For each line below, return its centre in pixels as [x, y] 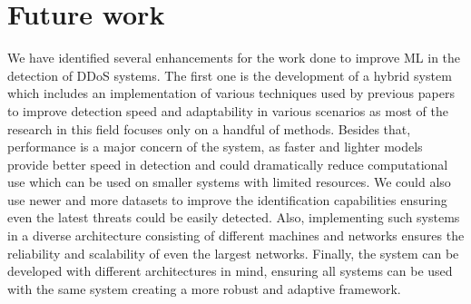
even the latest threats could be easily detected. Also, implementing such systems [234, 217]
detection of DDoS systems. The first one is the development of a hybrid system [230, 75]
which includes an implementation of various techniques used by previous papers [231, 93]
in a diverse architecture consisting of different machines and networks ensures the [236, 235]
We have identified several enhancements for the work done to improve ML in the [234, 58]
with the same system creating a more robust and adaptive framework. [204, 288]
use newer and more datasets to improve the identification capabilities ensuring [227, 199]
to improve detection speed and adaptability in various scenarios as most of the [228, 110]
